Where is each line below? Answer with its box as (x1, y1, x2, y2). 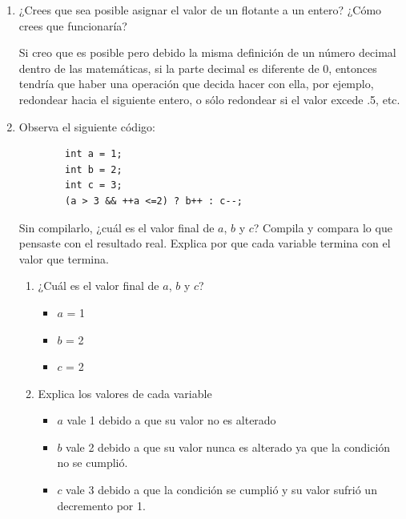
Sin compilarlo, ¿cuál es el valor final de (18, 219, 215, 235)
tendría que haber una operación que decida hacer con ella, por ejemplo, (18, 75, 374, 92)
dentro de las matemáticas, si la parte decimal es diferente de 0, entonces (18, 59, 377, 76)
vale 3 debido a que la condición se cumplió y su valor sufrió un (66, 481, 377, 498)
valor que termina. (18, 250, 109, 267)
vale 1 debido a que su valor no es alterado (66, 412, 276, 428)
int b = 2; (65, 163, 123, 175)
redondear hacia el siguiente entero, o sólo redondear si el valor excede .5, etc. (18, 91, 400, 107)
